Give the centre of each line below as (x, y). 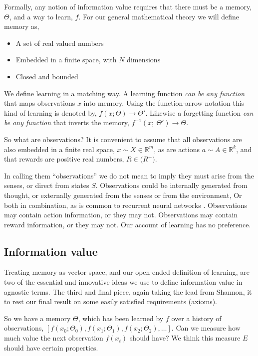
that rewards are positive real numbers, (64, 159)
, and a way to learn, (41, 16)
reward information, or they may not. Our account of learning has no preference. (128, 224)
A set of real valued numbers (60, 43)
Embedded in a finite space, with (66, 60)
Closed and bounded (47, 76)
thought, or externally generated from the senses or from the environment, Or (123, 195)
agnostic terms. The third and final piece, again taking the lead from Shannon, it (128, 291)
